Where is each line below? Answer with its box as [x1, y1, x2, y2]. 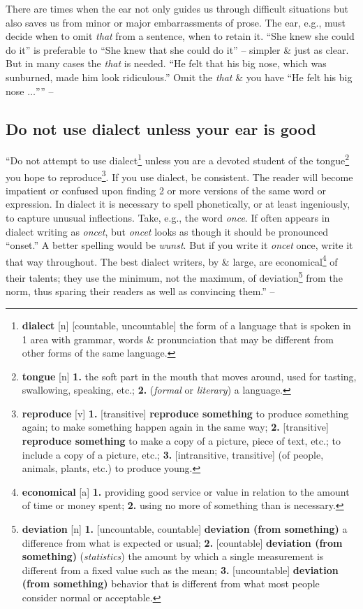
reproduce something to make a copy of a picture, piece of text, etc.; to [22, 434, 341, 448]
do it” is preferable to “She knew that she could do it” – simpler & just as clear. [6, 42, 349, 57]
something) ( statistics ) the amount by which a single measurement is [22, 549, 324, 564]
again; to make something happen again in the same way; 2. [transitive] [22, 420, 329, 434]
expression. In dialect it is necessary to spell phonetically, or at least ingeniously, [6, 196, 350, 211]
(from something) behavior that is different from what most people [22, 576, 320, 591]
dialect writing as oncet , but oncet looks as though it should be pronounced [6, 224, 328, 238]
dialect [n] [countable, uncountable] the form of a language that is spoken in [22, 317, 351, 332]
